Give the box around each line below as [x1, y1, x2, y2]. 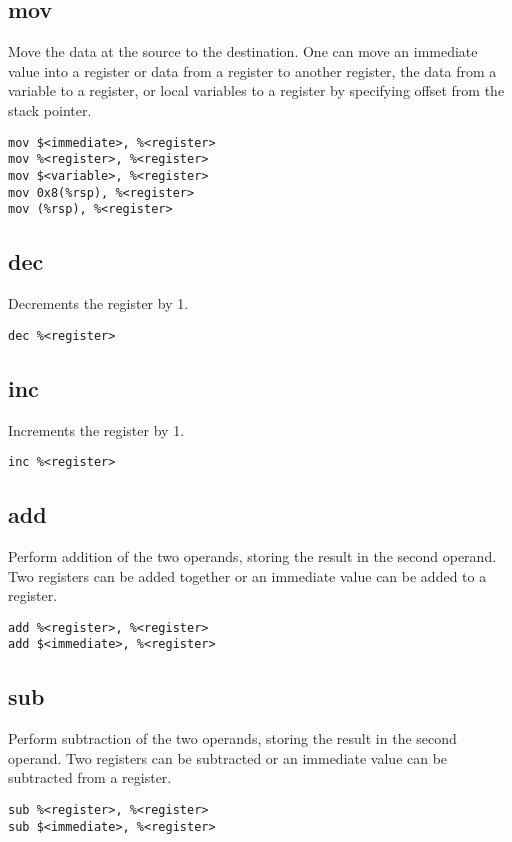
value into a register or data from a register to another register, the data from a [8, 60, 497, 81]
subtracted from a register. [8, 767, 172, 788]
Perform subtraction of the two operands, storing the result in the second [8, 728, 457, 749]
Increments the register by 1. [8, 419, 185, 440]
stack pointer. [8, 99, 92, 120]
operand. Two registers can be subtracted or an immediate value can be [8, 747, 448, 768]
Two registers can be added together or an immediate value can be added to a [8, 565, 487, 586]
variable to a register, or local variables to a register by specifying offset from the [8, 80, 505, 101]
